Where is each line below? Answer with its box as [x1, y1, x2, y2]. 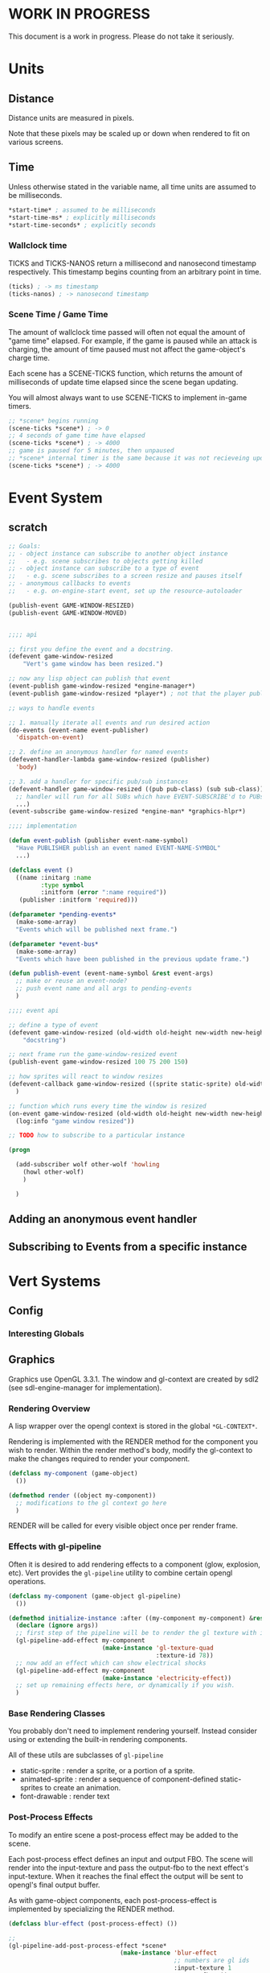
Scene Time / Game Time [8, 309, 108, 320]
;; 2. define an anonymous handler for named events [8, 748, 189, 757]
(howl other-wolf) [22, 1168, 84, 1176]
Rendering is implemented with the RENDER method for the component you [8, 1437, 259, 1447]
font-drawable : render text [19, 1792, 110, 1802]
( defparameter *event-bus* [8, 939, 99, 948]
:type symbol [40, 881, 84, 890]
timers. [8, 401, 32, 411]
